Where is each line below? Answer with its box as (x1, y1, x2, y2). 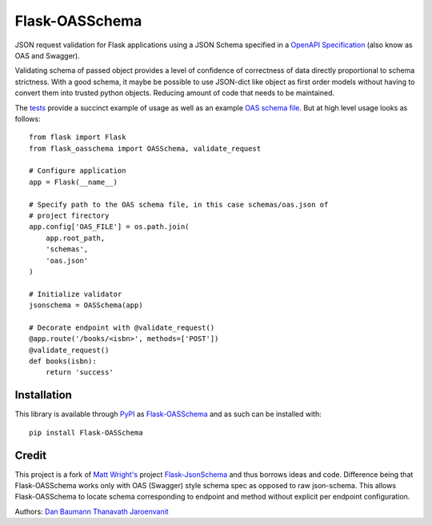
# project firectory (29, 211, 110, 220)
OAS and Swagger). (14, 50, 80, 60)
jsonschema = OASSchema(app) (29, 301, 143, 310)
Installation (14, 388, 72, 402)
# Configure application (29, 166, 126, 175)
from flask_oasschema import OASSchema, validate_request (29, 144, 262, 153)
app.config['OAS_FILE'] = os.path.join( (29, 222, 190, 231)
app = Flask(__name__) (29, 177, 118, 186)
